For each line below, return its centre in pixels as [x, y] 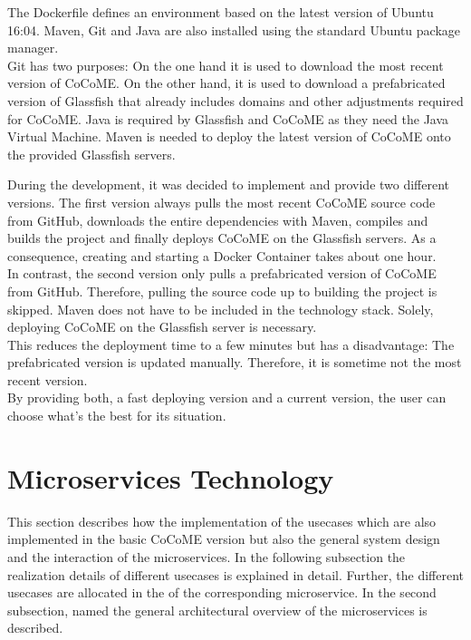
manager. [33, 48]
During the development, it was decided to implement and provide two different [229, 184]
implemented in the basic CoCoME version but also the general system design [224, 539]
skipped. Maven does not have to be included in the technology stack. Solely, [221, 309]
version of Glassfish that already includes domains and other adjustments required [235, 100]
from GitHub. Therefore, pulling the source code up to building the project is [222, 291]
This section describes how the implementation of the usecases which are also [222, 521]
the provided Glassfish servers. [91, 154]
